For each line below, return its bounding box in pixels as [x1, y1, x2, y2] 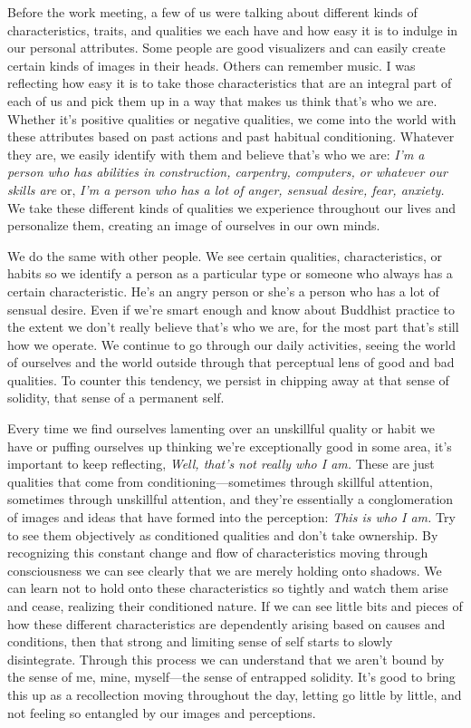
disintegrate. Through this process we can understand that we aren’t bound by [7, 649, 445, 668]
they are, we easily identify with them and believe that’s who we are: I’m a [7, 144, 425, 163]
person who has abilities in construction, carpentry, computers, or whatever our [7, 162, 447, 181]
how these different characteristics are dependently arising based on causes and [7, 614, 446, 633]
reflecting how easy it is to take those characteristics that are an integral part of [7, 73, 452, 92]
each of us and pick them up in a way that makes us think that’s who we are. [7, 91, 437, 110]
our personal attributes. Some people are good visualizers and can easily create [7, 38, 446, 57]
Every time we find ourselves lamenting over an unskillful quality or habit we [7, 419, 435, 438]
